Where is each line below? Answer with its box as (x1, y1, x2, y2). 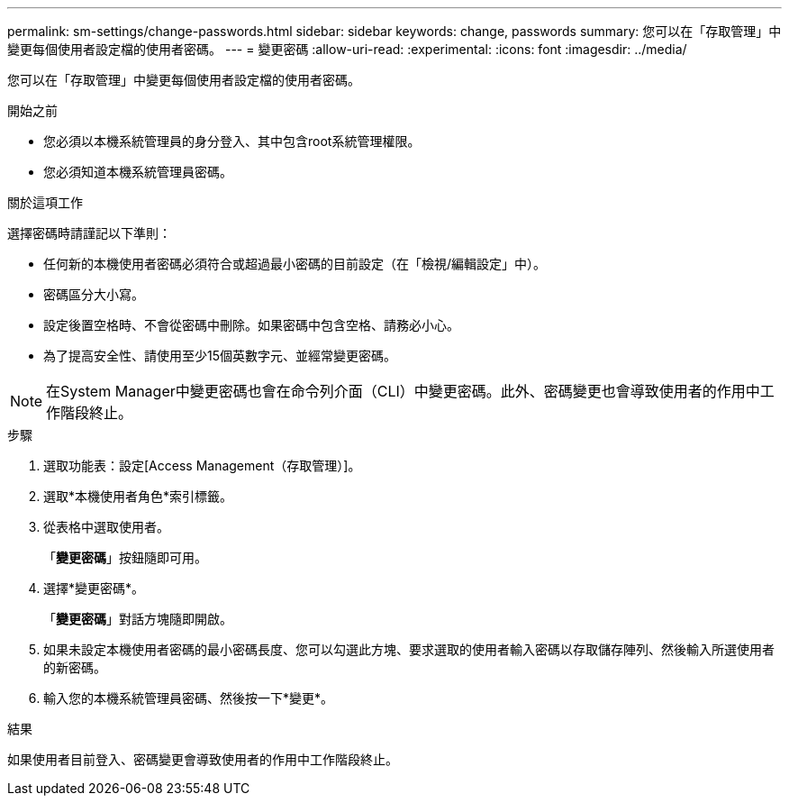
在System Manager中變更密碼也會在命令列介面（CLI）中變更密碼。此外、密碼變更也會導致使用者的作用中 (46, 382, 760, 400)
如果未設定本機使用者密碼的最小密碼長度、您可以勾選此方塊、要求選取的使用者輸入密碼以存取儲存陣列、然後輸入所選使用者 (43, 642, 775, 657)
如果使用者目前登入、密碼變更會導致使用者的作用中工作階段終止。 (7, 752, 398, 767)
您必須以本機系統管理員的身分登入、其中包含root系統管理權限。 (43, 133, 421, 149)
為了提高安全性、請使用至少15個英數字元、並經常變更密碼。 (43, 348, 396, 363)
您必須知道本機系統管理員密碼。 (43, 164, 232, 179)
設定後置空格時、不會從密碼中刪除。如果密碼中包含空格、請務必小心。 (43, 317, 459, 333)
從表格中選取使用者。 (43, 519, 169, 534)
